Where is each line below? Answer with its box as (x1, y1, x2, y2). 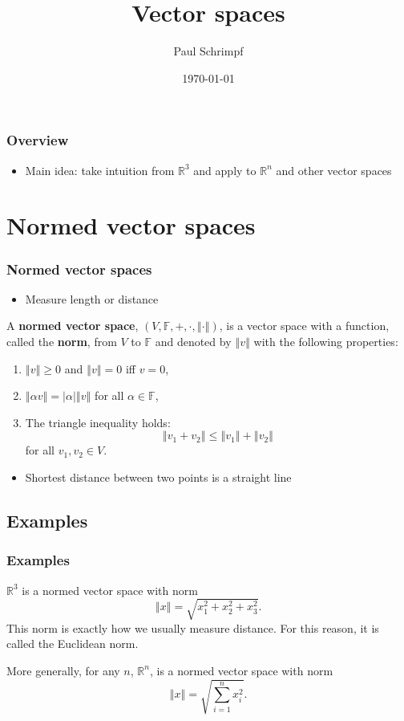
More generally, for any (6, 662, 120, 678)
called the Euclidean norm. (6, 635, 139, 652)
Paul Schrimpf (173, 43, 244, 59)
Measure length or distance (25, 290, 159, 307)
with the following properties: (253, 332, 398, 349)
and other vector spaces (276, 161, 392, 178)
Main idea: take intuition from (25, 161, 175, 178)
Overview (6, 130, 69, 150)
